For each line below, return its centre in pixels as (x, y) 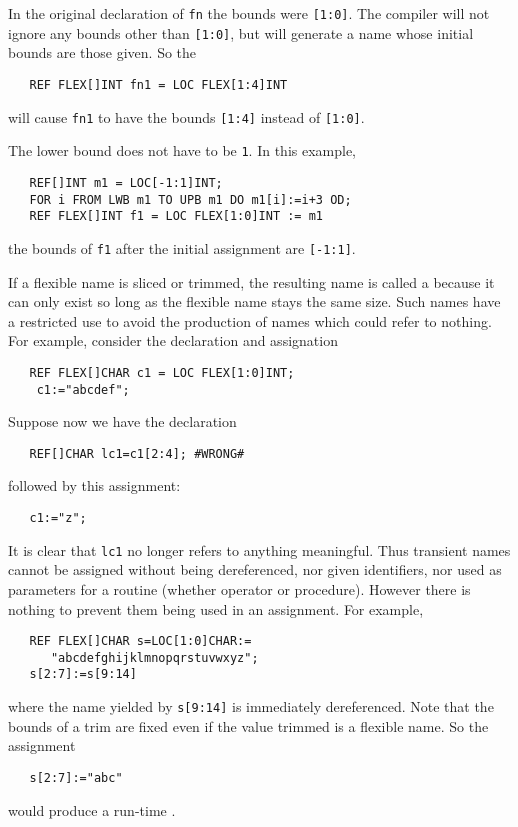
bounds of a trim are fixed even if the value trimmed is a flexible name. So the (248, 725)
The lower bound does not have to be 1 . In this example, (182, 150)
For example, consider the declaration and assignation (173, 340)
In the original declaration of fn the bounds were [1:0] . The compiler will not (249, 13)
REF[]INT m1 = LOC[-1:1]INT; (126, 182)
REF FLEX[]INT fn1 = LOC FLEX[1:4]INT (158, 84)
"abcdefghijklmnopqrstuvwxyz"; (154, 657)
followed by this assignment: (94, 485)
